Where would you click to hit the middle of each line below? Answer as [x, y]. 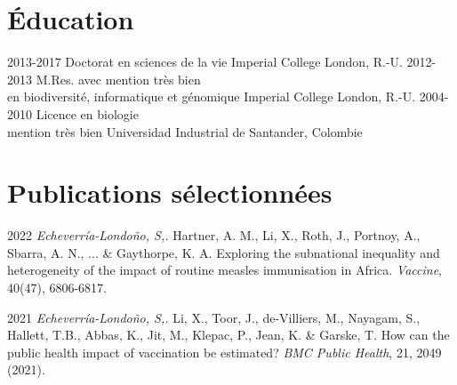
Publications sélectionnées [170, 192]
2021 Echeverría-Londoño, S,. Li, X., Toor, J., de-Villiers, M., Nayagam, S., [214, 317]
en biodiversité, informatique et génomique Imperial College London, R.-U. [212, 96]
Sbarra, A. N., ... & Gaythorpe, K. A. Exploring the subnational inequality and [224, 252]
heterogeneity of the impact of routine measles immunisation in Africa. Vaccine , [224, 270]
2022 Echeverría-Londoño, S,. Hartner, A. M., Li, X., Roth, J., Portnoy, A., [214, 235]
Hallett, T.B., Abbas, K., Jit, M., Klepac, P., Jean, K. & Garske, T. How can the [228, 335]
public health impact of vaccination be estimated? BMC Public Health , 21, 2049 [224, 352]
